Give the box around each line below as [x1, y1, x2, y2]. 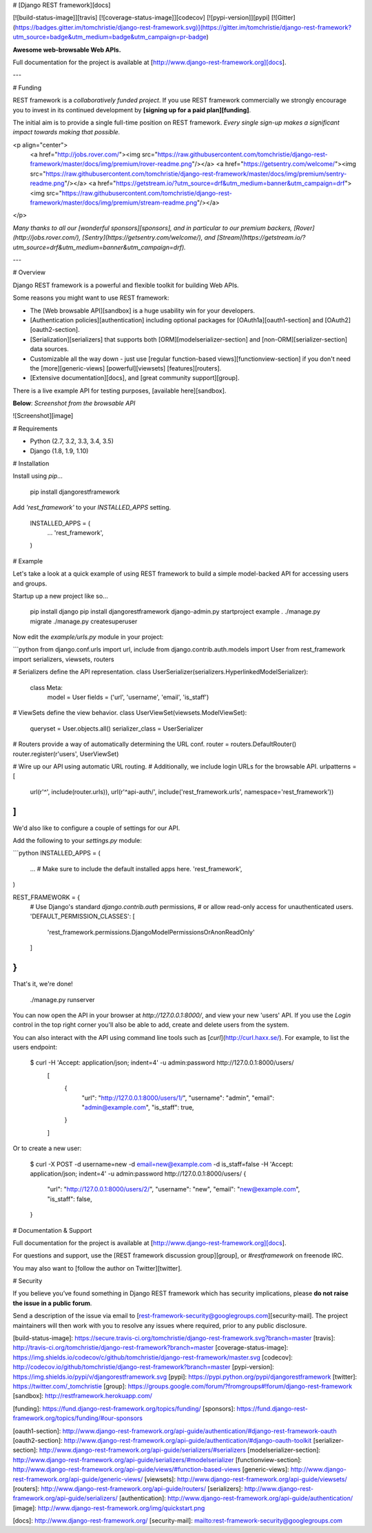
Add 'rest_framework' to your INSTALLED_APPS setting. [12, 503, 172, 512]
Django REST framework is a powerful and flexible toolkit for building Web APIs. [12, 281, 239, 289]
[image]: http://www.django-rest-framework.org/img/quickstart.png [12, 1503, 205, 1512]
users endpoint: [12, 1043, 58, 1052]
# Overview [12, 269, 46, 277]
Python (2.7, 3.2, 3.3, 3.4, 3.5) [30, 437, 114, 446]
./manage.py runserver [30, 995, 96, 1003]
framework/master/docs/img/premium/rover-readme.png [30, 160, 192, 168]
